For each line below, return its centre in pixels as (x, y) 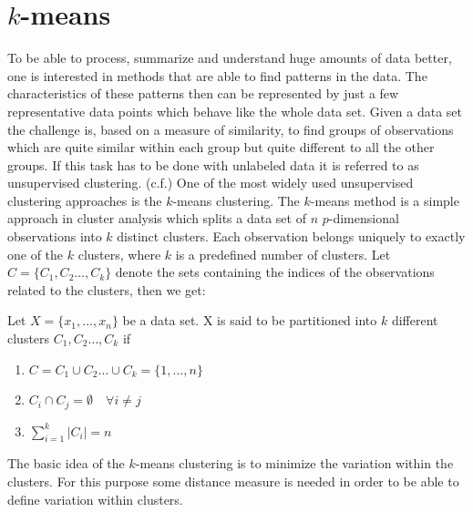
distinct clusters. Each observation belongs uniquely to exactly (291, 236)
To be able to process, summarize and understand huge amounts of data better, (230, 58)
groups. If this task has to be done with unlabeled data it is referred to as (213, 164)
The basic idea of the (66, 463)
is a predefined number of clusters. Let (283, 254)
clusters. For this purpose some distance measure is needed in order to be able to (233, 481)
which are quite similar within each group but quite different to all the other (221, 147)
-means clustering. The (236, 200)
